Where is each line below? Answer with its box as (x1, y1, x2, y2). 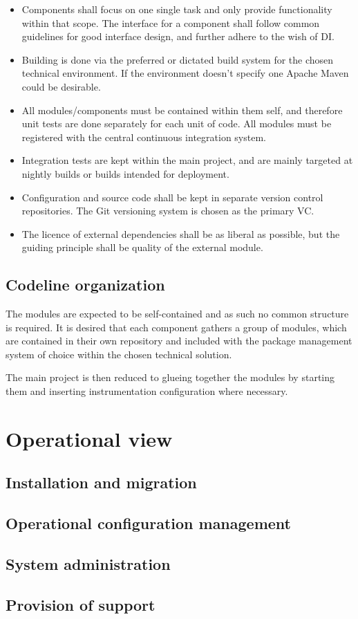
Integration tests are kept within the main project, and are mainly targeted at (21, 153, 353, 167)
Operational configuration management (6, 512, 291, 534)
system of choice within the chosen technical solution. (6, 347, 232, 361)
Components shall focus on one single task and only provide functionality (21, 2, 332, 16)
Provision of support (6, 593, 156, 615)
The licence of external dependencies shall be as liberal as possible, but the (21, 226, 340, 241)
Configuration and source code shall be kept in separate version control (21, 190, 323, 204)
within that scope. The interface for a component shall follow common (21, 15, 320, 30)
